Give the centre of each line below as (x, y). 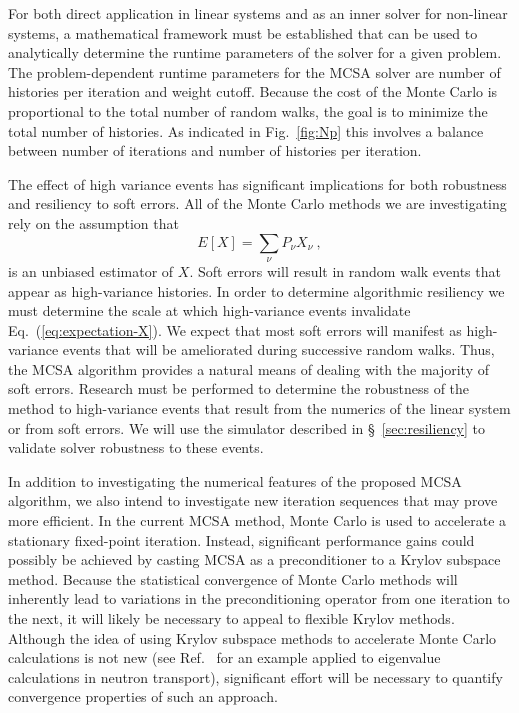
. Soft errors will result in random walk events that (345, 270)
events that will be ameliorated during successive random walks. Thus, (278, 349)
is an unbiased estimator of (91, 270)
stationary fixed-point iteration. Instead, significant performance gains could (241, 539)
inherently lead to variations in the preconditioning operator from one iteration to (259, 598)
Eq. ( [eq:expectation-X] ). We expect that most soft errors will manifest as (235, 329)
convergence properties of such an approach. (143, 696)
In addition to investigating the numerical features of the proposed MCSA (235, 480)
